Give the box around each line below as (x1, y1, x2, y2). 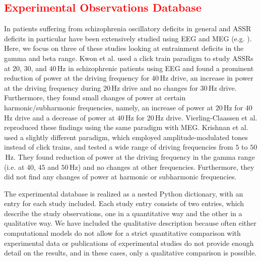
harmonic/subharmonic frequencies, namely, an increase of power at (4, 102, 213, 112)
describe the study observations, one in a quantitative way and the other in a (4, 208, 242, 218)
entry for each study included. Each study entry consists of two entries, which (4, 198, 244, 209)
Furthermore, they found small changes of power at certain (4, 92, 186, 103)
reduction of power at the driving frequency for (4, 73, 150, 83)
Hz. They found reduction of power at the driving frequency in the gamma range (5, 151, 255, 162)
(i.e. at (4, 161, 25, 172)
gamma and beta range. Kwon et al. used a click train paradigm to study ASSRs (4, 52, 253, 63)
